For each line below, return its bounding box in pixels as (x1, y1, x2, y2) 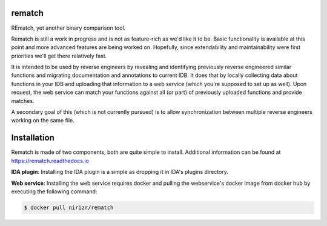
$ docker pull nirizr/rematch (24, 204, 114, 211)
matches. (11, 97, 35, 104)
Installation (11, 133, 54, 143)
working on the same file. (11, 117, 75, 124)
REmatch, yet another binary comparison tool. (11, 24, 126, 32)
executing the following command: (11, 188, 97, 195)
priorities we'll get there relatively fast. (11, 52, 107, 59)
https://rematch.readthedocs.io (11, 157, 89, 164)
